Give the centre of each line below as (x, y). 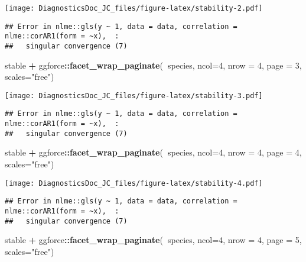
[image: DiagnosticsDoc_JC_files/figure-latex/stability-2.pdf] (134, 8)
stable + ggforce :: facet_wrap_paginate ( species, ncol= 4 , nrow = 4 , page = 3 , (153, 65)
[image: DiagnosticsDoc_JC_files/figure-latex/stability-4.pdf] (134, 183)
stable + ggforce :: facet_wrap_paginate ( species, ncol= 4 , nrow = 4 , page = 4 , (153, 152)
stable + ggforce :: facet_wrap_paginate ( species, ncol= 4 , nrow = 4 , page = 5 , (153, 240)
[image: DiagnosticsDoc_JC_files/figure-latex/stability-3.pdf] (134, 96)
